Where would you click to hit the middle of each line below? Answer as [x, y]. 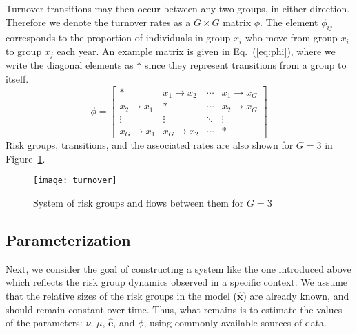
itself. [17, 79]
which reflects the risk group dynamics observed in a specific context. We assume [177, 282]
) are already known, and [296, 295]
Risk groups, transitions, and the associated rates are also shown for [150, 145]
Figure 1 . [25, 158]
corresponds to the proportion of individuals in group [118, 38]
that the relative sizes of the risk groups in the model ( [122, 295]
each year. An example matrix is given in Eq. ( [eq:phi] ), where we [196, 51]
